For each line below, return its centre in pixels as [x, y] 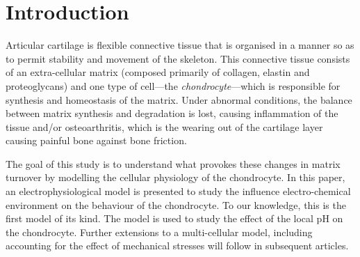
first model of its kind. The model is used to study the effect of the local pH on [174, 218]
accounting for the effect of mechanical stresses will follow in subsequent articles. [177, 246]
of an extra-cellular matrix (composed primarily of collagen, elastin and [158, 72]
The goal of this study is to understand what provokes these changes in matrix [173, 163]
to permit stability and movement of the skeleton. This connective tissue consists [178, 58]
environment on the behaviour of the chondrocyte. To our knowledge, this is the [176, 204]
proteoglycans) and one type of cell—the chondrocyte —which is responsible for [173, 85]
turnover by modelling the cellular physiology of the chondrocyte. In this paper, [175, 177]
